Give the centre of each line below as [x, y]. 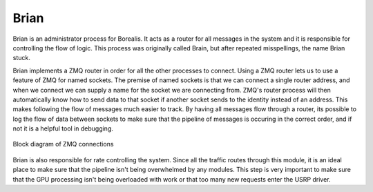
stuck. [21, 58]
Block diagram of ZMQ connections [63, 144]
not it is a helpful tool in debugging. [63, 128]
